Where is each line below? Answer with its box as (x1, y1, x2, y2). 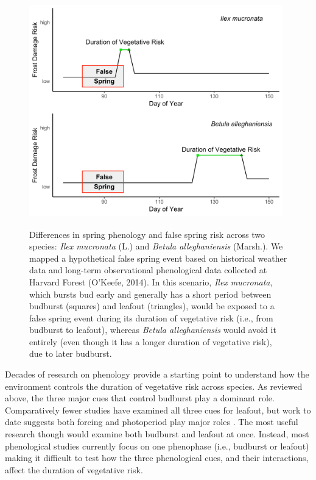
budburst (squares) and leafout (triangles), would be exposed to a (29, 299, 275, 312)
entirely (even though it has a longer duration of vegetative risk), (29, 335, 272, 348)
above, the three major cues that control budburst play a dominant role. (5, 392, 275, 404)
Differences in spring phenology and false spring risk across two (29, 227, 265, 240)
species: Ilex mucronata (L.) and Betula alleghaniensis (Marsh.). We (29, 240, 283, 253)
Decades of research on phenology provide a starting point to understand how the (5, 368, 309, 381)
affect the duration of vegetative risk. (5, 463, 143, 476)
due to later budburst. (29, 347, 112, 360)
